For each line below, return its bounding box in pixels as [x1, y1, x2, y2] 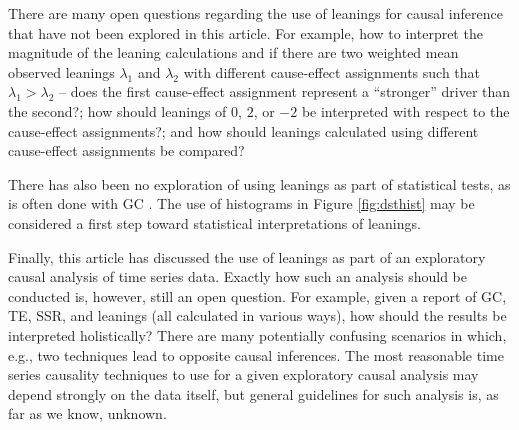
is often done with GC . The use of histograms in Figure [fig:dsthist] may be [8, 193, 475, 214]
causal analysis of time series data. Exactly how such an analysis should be [8, 266, 468, 287]
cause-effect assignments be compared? [8, 140, 245, 161]
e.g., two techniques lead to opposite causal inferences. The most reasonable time [8, 344, 504, 365]
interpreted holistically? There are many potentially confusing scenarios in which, [8, 324, 507, 345]
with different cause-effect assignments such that [183, 61, 481, 82]
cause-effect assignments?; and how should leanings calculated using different [8, 120, 479, 141]
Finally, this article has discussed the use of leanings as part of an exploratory [8, 246, 486, 267]
